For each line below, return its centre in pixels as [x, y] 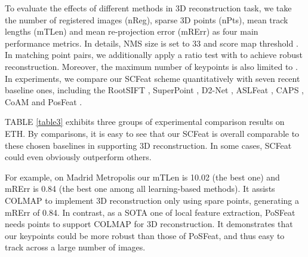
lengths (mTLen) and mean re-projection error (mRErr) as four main [132, 31]
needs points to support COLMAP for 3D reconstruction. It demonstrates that [149, 224]
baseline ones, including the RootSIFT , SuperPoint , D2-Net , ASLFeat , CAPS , [154, 90]
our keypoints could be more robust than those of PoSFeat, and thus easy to [145, 235]
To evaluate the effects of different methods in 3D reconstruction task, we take [148, 8]
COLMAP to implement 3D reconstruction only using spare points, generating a [152, 200]
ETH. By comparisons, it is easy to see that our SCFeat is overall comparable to [152, 133]
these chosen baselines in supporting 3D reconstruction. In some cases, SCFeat [148, 145]
